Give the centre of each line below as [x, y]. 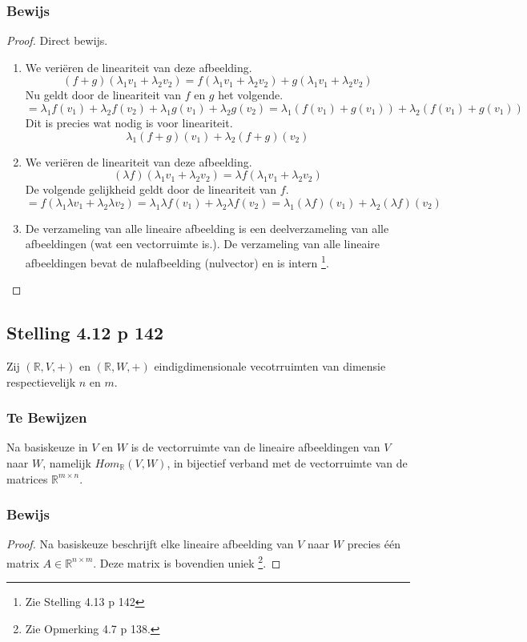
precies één [374, 544]
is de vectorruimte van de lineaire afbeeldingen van [255, 447]
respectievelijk [41, 381]
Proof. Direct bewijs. [57, 40]
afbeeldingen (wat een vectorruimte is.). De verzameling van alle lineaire [202, 244]
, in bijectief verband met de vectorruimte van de [287, 463]
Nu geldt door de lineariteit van [103, 95]
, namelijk [67, 463]
